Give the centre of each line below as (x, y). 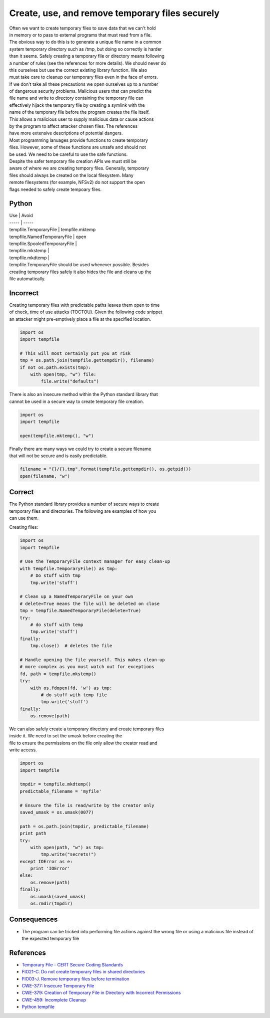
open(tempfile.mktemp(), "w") (57, 436)
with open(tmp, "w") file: (63, 374)
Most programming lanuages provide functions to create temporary (79, 140)
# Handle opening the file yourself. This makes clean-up (92, 660)
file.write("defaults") (70, 381)
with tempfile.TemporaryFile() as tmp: (68, 568)
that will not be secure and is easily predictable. (58, 456)
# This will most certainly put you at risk (75, 353)
